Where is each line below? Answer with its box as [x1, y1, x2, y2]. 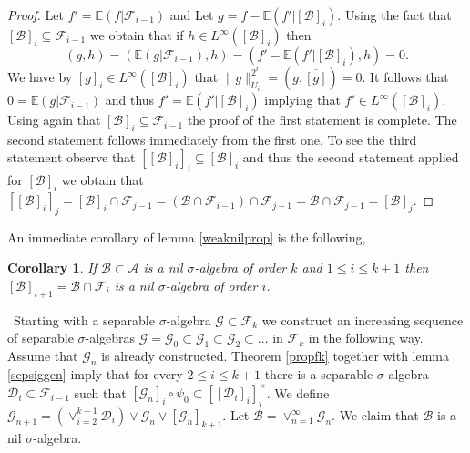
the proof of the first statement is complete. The [187, 110, 457, 129]
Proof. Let [7, 5, 64, 24]
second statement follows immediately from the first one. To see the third [7, 129, 417, 149]
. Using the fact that [337, 5, 452, 24]
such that [74, 383, 127, 402]
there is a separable [264, 365, 373, 384]
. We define [266, 383, 330, 402]
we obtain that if [89, 26, 184, 44]
